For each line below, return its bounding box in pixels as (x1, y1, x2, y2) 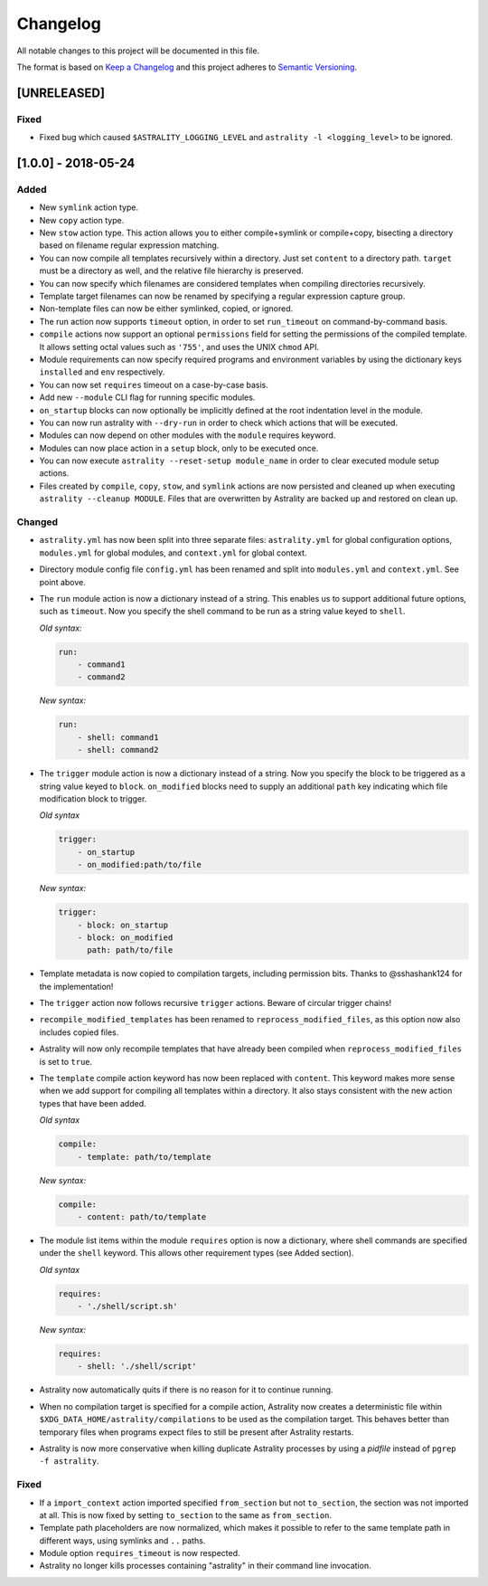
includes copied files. (39, 1027, 119, 1038)
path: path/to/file (87, 945, 174, 955)
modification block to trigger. (39, 793, 147, 804)
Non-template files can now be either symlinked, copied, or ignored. (39, 303, 294, 314)
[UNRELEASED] (16, 85, 106, 100)
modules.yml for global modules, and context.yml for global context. (39, 547, 307, 558)
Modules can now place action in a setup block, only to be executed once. (39, 442, 319, 453)
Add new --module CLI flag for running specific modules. (39, 392, 256, 403)
